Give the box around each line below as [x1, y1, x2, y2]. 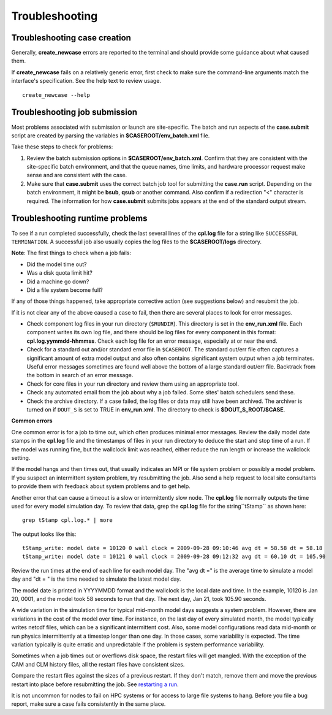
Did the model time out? [26, 261, 87, 268]
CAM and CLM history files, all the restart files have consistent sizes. [11, 660, 185, 668]
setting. [11, 454, 31, 461]
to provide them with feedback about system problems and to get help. [11, 483, 191, 490]
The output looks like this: [11, 530, 77, 538]
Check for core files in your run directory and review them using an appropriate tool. [26, 380, 239, 388]
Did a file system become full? [26, 286, 104, 294]
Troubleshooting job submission [11, 107, 138, 118]
